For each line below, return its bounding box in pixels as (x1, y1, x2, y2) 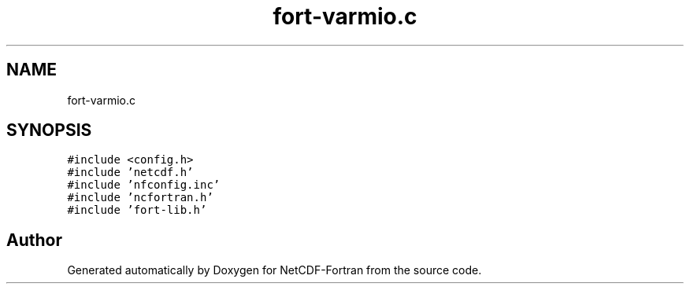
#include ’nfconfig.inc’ (67, 178, 221, 192)
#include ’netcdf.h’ (67, 166, 194, 179)
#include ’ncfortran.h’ (67, 191, 213, 204)
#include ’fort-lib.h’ (67, 204, 207, 217)
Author (6, 229, 62, 250)
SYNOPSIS (6, 120, 92, 141)
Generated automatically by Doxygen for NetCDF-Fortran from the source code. (67, 263, 482, 277)
